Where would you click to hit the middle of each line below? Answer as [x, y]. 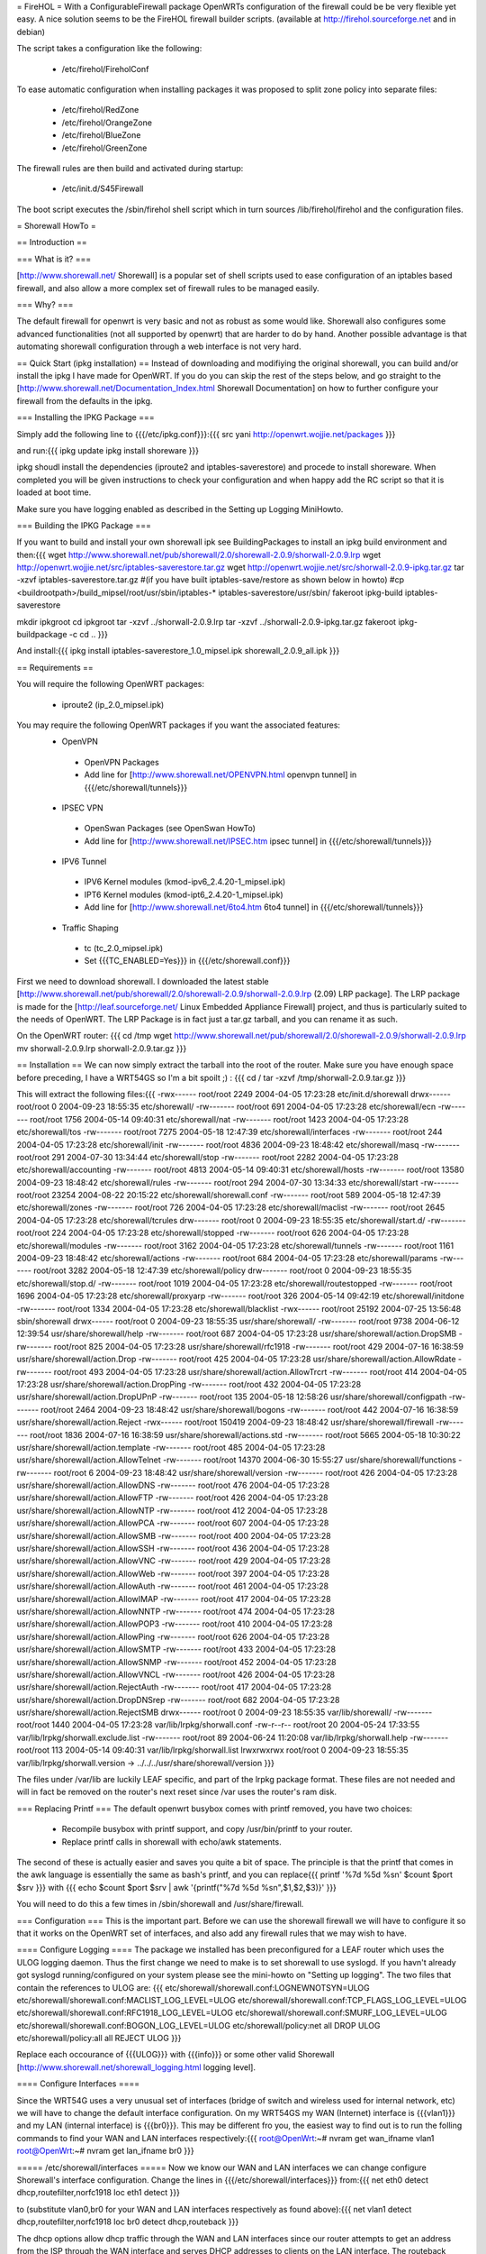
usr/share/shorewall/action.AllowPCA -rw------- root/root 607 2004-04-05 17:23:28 [173, 1523]
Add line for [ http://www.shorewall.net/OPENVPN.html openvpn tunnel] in [220, 774]
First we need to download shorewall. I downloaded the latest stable [143, 981]
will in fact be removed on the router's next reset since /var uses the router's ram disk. [177, 1792]
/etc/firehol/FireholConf [105, 69]
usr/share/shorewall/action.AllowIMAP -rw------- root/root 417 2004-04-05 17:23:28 [174, 1599]
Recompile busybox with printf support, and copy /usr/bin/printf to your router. [207, 1829]
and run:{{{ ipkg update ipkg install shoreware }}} [108, 450]
